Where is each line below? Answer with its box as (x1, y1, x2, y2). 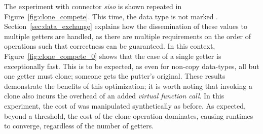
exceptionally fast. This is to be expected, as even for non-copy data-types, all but (4, 60, 259, 71)
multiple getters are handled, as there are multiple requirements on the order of (4, 30, 251, 41)
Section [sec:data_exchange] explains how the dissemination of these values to (4, 21, 247, 31)
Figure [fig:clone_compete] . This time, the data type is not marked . (4, 11, 218, 21)
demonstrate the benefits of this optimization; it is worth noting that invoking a (4, 80, 253, 91)
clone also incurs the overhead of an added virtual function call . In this (4, 90, 224, 101)
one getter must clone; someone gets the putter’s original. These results (4, 71, 226, 81)
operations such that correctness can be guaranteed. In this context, (4, 41, 215, 51)
